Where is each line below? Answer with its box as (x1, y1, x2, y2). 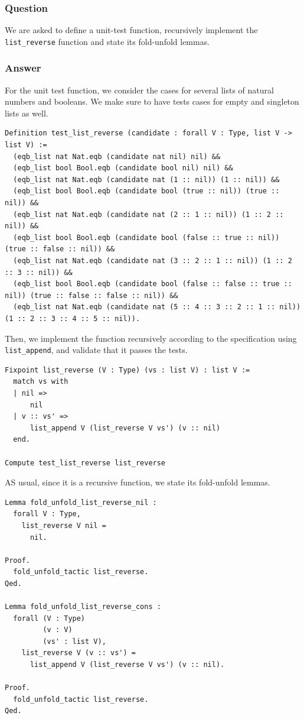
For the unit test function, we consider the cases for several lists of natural (5, 83, 274, 96)
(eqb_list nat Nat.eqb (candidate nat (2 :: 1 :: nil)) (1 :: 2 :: (13, 210, 284, 219)
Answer (5, 60, 41, 75)
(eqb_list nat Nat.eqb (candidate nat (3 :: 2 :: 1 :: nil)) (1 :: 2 (13, 257, 292, 265)
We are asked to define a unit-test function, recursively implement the (5, 24, 258, 36)
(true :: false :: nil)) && (5, 245, 115, 254)
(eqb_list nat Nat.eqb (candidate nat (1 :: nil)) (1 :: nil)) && (13, 175, 280, 184)
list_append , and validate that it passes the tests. (5, 344, 188, 356)
